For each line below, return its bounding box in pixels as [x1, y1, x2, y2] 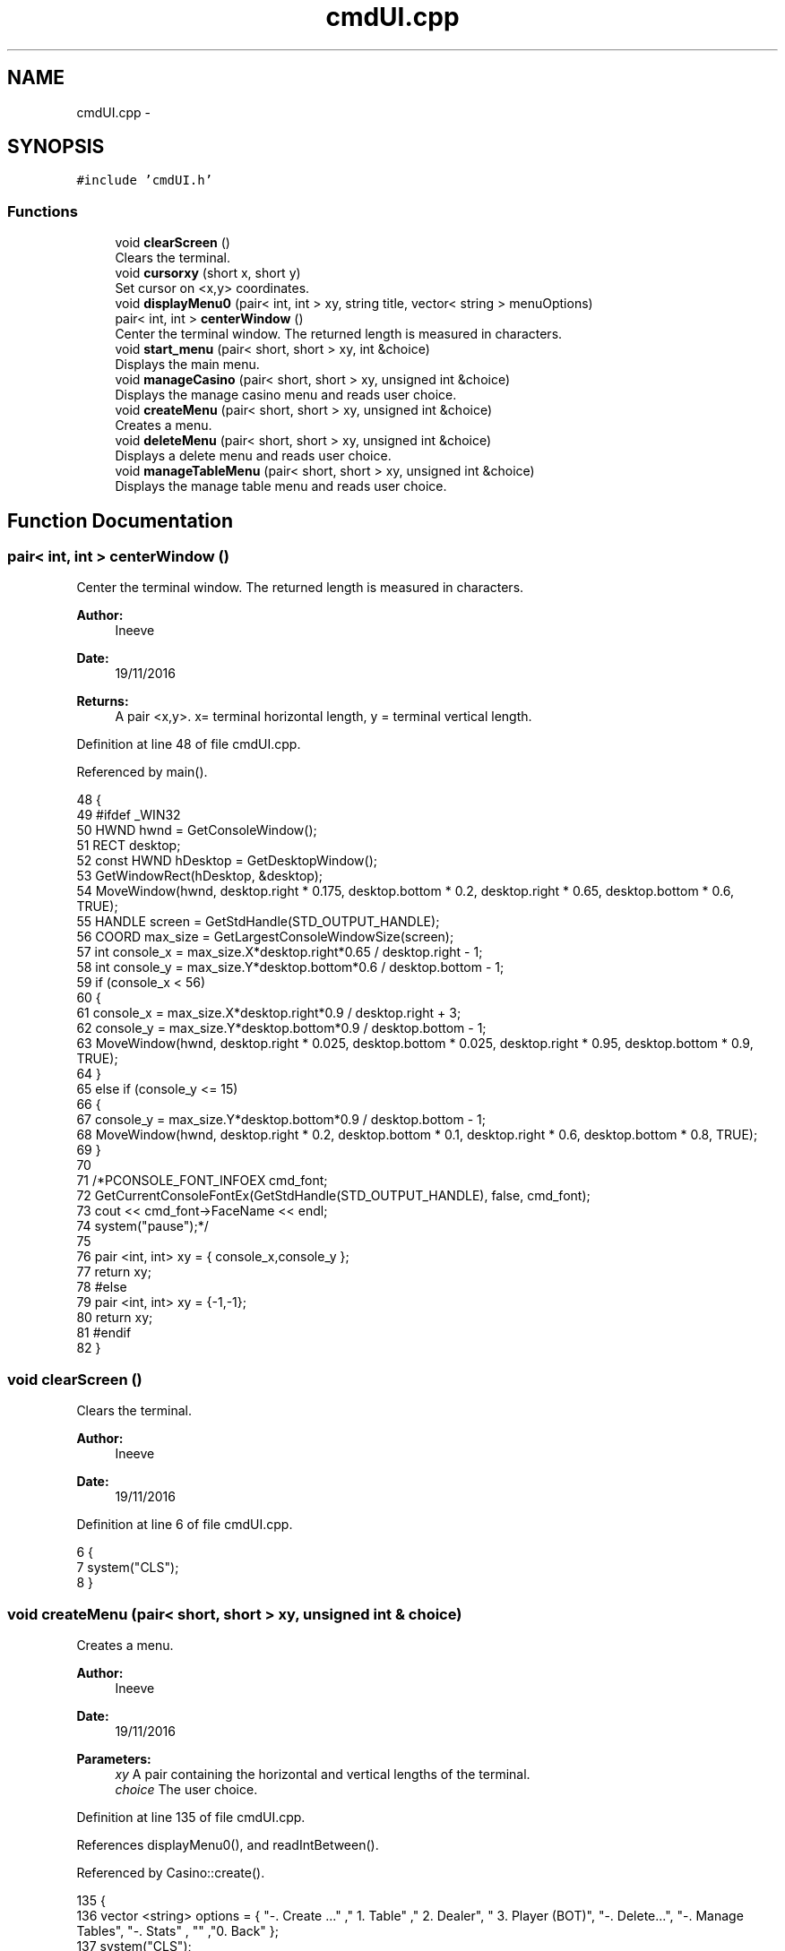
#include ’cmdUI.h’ [76, 173, 213, 188]
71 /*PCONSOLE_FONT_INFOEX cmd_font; [76, 1173, 328, 1189]
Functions [7, 202, 78, 220]
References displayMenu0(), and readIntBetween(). [76, 1836, 379, 1852]
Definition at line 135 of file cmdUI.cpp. [76, 1809, 306, 1825]
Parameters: [76, 1750, 151, 1766]
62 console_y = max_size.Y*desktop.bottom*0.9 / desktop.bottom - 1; [76, 1020, 487, 1036]
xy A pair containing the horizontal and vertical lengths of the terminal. [115, 1766, 531, 1782]
